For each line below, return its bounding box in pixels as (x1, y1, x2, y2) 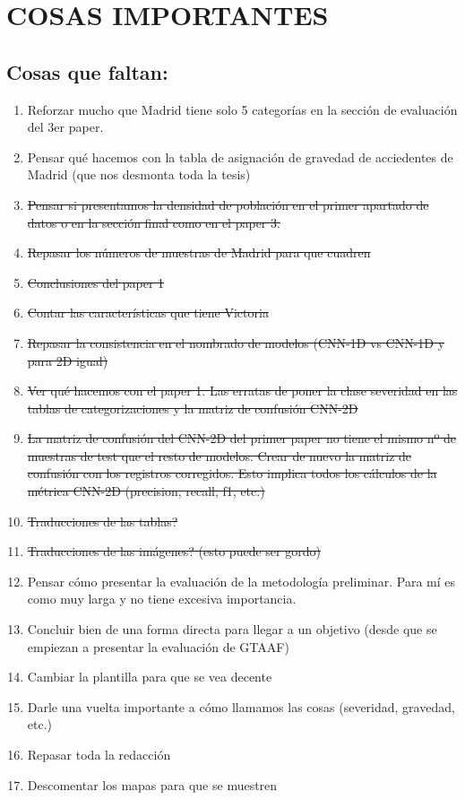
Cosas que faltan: (6, 57, 168, 85)
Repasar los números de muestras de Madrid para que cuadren (27, 243, 371, 262)
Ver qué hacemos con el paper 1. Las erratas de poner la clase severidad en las (27, 381, 458, 400)
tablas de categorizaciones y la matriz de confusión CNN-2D (27, 398, 358, 417)
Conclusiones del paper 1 (27, 273, 165, 291)
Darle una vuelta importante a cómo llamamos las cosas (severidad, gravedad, (27, 697, 455, 716)
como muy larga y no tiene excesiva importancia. (27, 589, 297, 608)
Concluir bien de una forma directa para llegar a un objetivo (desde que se (27, 620, 437, 639)
